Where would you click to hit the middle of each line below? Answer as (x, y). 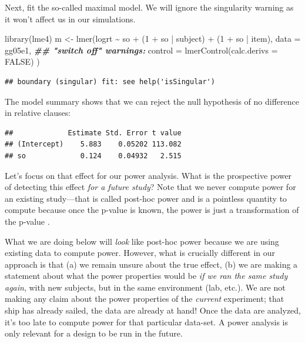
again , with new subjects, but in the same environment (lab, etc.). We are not (145, 287)
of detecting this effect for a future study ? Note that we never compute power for (150, 187)
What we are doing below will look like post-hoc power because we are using (142, 241)
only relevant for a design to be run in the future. (94, 333)
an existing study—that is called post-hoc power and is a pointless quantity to (146, 198)
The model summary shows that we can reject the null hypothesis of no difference (152, 101)
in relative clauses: (38, 113)
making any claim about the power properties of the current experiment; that (145, 299)
